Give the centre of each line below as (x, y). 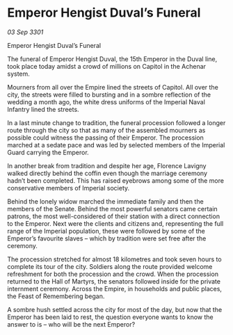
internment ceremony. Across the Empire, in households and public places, (115, 288)
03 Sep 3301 (25, 32)
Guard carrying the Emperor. (48, 152)
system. (18, 74)
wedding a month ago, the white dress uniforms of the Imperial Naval (106, 101)
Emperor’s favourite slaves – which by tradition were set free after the (107, 238)
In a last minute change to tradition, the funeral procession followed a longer (116, 122)
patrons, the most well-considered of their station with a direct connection (114, 216)
